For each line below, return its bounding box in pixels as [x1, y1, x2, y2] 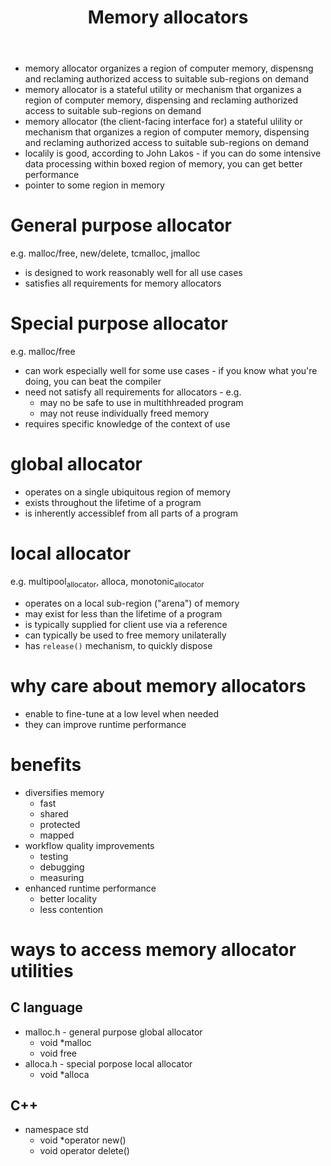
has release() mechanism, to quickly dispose [24, 639, 213, 651]
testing [39, 850, 69, 862]
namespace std [24, 1124, 89, 1136]
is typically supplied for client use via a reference [24, 618, 228, 630]
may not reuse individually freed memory [39, 407, 210, 420]
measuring [39, 871, 85, 883]
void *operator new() [39, 1134, 127, 1146]
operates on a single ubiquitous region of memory [24, 486, 232, 498]
